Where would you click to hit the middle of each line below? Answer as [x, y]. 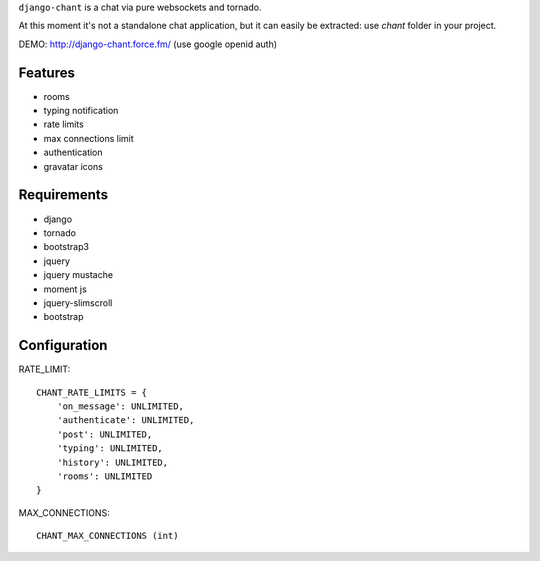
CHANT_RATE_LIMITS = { [92, 392]
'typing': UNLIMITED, [110, 448]
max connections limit [88, 138]
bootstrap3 [66, 247]
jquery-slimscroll [78, 302]
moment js [65, 289]
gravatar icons [73, 166]
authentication [73, 152]
